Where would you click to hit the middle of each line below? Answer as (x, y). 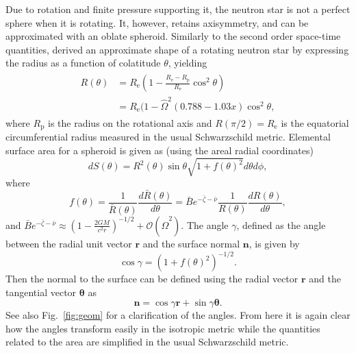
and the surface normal (191, 243)
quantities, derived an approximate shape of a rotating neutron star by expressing (177, 49)
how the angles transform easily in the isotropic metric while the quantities (163, 328)
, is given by (274, 243)
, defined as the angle (281, 224)
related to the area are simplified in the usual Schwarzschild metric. (147, 342)
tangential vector (41, 292)
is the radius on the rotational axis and (130, 122)
